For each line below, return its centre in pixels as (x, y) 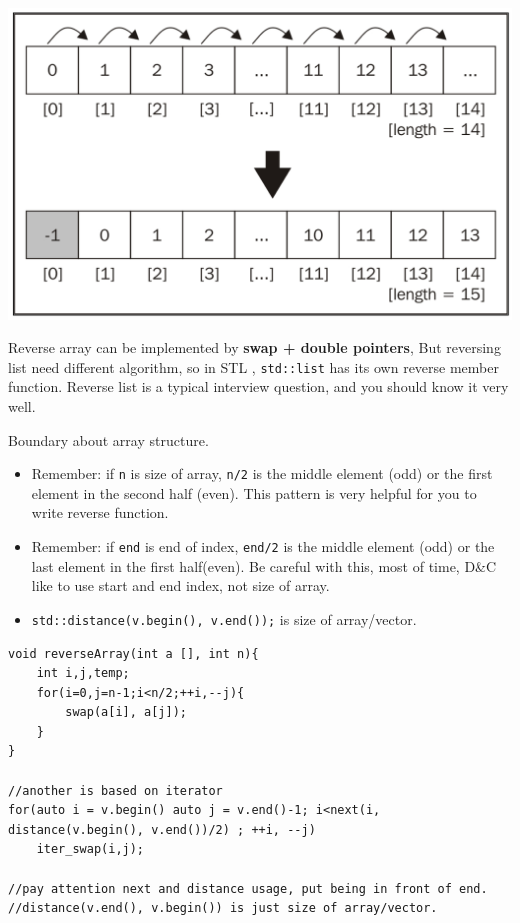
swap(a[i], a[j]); (126, 712)
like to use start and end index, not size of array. (180, 585)
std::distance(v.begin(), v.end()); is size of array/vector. (224, 618)
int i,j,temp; (83, 673)
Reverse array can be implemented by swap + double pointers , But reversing (254, 347)
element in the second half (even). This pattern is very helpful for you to (254, 492)
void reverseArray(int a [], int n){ (133, 653)
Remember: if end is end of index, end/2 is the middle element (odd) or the (263, 546)
